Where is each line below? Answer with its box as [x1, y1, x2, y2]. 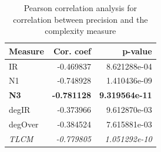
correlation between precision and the [13, 13, 148, 25]
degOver [9, 118, 39, 130]
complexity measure [45, 25, 116, 37]
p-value [122, 44, 152, 57]
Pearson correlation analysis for [24, 2, 137, 13]
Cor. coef [53, 44, 91, 57]
